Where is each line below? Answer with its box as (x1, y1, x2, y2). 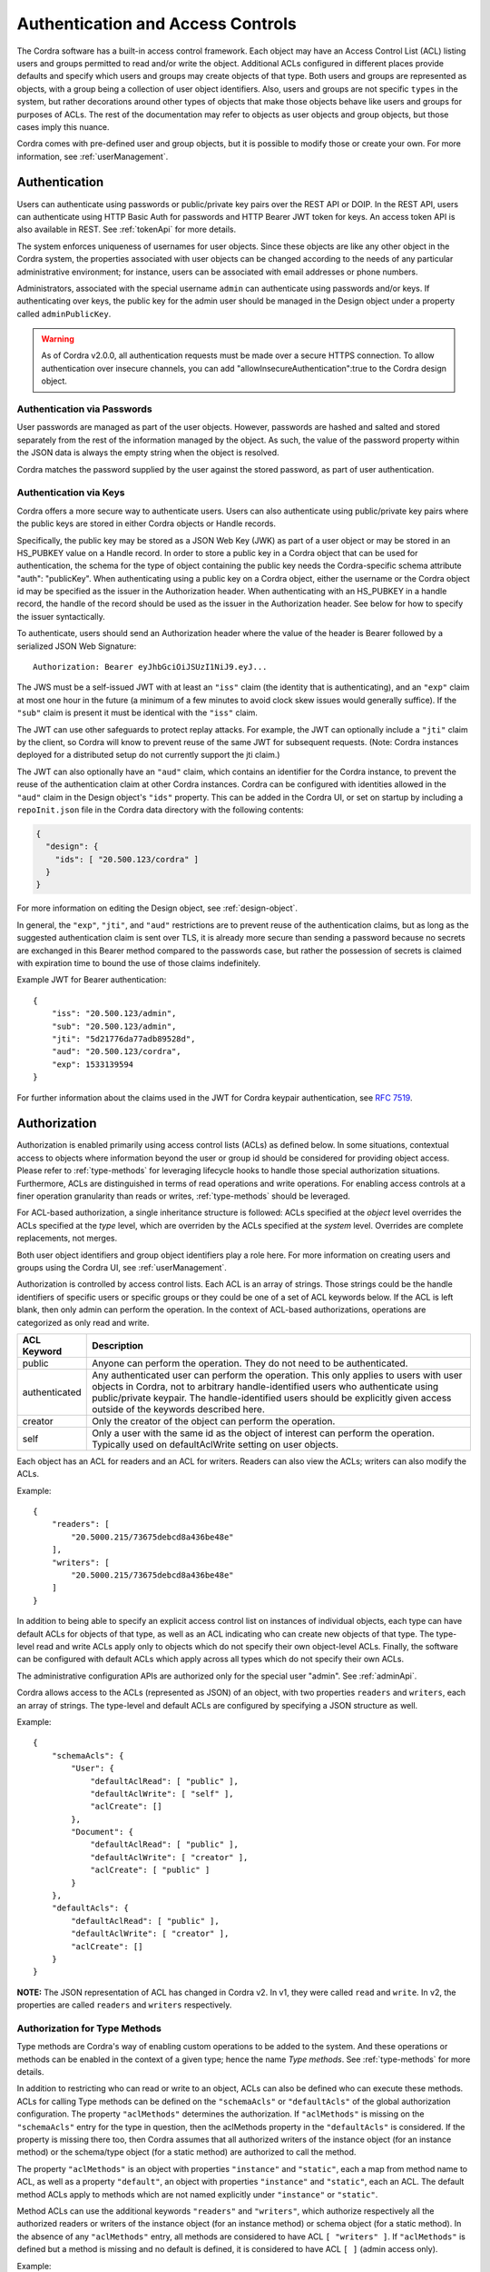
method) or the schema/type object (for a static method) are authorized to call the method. (16, 2147, 357, 2157)
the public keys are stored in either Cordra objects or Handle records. (16, 518, 277, 529)
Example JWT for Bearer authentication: (16, 974, 167, 985)
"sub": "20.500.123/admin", (51, 1021, 177, 1031)
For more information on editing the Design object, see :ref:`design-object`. (16, 902, 299, 913)
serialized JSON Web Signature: (16, 641, 137, 652)
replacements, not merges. (16, 1232, 118, 1244)
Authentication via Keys (16, 486, 125, 499)
